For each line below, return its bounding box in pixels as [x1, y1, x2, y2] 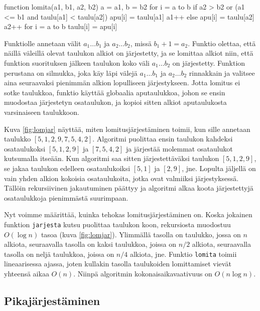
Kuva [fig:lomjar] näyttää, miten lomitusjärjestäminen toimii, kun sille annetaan [4, 123, 250, 134]
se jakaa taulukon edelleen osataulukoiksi [4, 163, 131, 173]
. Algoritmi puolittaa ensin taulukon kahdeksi [92, 133, 233, 144]
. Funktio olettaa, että [188, 38, 256, 48]
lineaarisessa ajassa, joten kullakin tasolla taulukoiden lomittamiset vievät [4, 258, 231, 269]
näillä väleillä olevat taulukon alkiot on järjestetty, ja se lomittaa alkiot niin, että [4, 48, 253, 58]
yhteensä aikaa [4, 268, 49, 278]
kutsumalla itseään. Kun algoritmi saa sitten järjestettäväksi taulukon [4, 153, 219, 164]
